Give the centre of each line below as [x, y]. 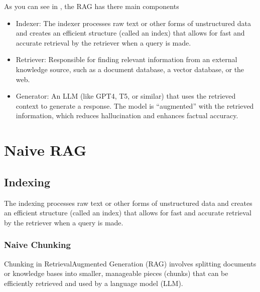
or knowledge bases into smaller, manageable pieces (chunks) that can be [116, 273]
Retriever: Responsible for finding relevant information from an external [126, 59]
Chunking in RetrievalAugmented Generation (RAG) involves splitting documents [130, 263]
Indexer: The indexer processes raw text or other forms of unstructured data [133, 23]
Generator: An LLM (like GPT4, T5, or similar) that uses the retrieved [126, 96]
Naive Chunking [37, 245]
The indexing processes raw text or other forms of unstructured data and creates [128, 203]
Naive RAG [45, 150]
